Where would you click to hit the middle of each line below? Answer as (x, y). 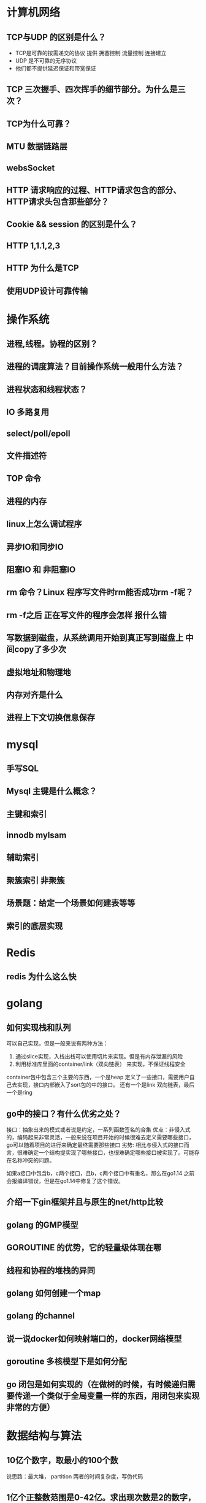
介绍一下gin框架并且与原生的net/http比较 (85, 1202)
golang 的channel (41, 1316)
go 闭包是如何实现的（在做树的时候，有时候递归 (97, 1384)
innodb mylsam (36, 836)
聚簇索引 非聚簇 (36, 880)
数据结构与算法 (44, 1436)
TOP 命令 (24, 479)
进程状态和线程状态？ (47, 389)
